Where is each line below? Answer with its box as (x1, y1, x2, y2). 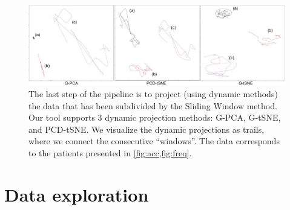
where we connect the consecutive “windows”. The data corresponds (28, 135, 280, 147)
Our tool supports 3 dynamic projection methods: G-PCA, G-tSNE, (28, 111, 281, 124)
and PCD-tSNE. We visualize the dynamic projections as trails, (28, 122, 265, 135)
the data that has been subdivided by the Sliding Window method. (28, 99, 277, 112)
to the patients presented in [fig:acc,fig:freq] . (28, 146, 192, 159)
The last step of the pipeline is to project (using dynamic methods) (28, 87, 278, 100)
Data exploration (4, 182, 149, 206)
